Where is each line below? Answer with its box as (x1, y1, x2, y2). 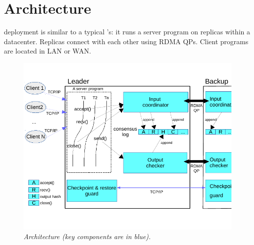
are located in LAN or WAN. (4, 46, 91, 56)
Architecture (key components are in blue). (24, 231, 151, 241)
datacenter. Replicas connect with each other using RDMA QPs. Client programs (4, 36, 249, 46)
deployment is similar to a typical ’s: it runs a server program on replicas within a (4, 27, 250, 37)
